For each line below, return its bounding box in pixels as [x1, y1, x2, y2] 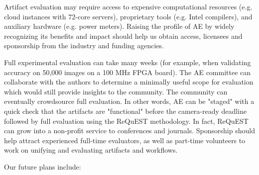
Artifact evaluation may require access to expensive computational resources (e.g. [4, 1, 253, 11]
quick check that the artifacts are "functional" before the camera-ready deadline [4, 105, 247, 116]
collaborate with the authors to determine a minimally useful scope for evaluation [4, 77, 254, 87]
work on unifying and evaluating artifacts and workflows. [4, 145, 178, 155]
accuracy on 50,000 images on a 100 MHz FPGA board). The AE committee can [4, 67, 251, 77]
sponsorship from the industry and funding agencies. [4, 40, 164, 51]
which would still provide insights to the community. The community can [4, 86, 228, 96]
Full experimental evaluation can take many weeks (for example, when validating [4, 57, 251, 67]
